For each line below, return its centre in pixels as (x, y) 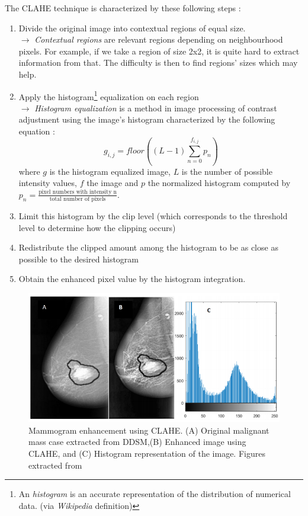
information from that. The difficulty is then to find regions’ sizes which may (158, 63)
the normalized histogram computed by (219, 183)
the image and (113, 183)
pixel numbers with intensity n (78, 192)
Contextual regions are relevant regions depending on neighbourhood (159, 39)
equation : (37, 131)
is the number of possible (227, 171)
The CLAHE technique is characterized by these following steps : (123, 8)
